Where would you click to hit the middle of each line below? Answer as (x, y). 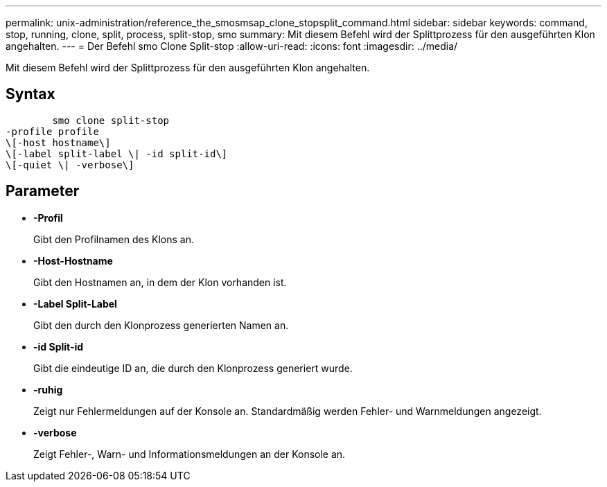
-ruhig (48, 389)
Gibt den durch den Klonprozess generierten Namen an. (161, 325)
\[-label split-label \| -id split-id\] (117, 153)
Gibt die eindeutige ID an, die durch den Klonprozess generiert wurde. (193, 368)
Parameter (43, 191)
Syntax (30, 94)
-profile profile (52, 131)
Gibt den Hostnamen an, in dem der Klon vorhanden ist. (160, 282)
